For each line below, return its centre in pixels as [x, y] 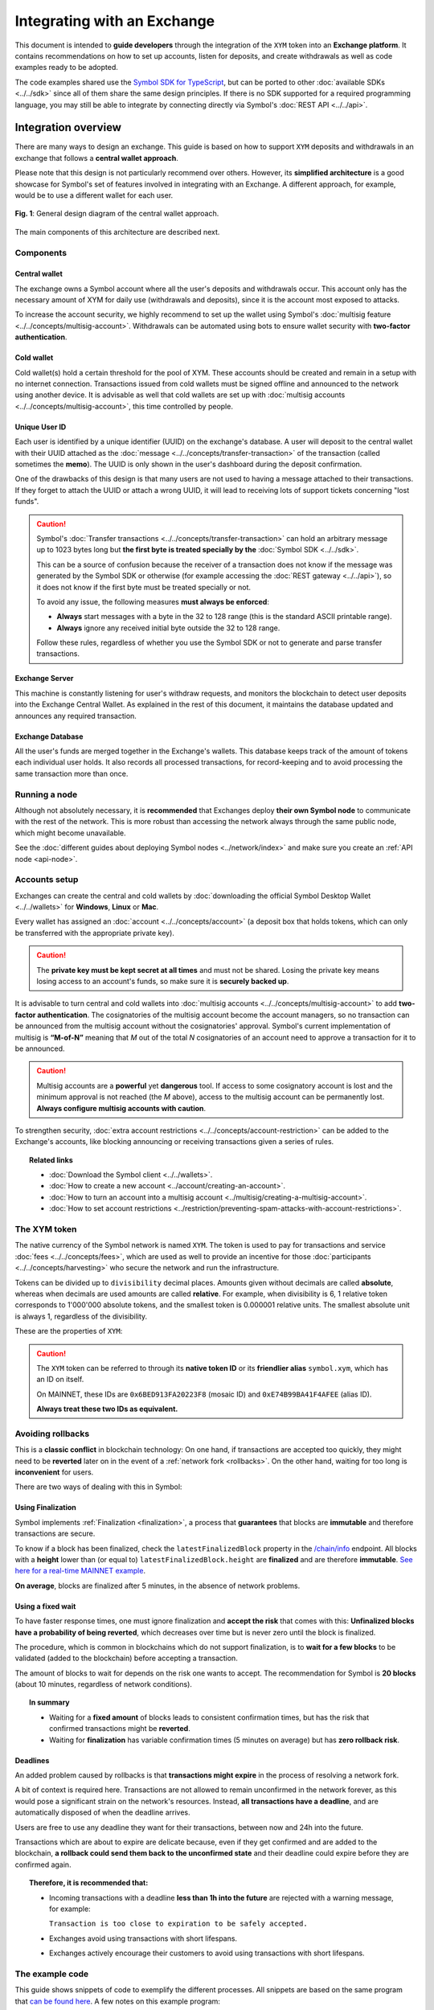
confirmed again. [43, 1864]
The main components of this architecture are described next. [117, 232]
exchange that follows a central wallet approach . [96, 158]
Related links [51, 1160]
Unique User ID [41, 427]
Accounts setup [47, 880]
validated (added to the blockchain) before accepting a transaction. [127, 1658]
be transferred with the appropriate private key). [94, 933]
